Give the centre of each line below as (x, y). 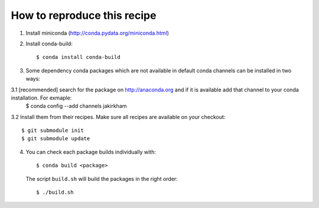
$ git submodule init (53, 131)
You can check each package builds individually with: (91, 152)
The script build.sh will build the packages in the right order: (102, 179)
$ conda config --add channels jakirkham (76, 106)
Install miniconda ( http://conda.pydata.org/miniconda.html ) (97, 33)
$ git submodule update (56, 139)
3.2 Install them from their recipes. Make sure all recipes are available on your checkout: (118, 117)
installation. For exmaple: (41, 98)
